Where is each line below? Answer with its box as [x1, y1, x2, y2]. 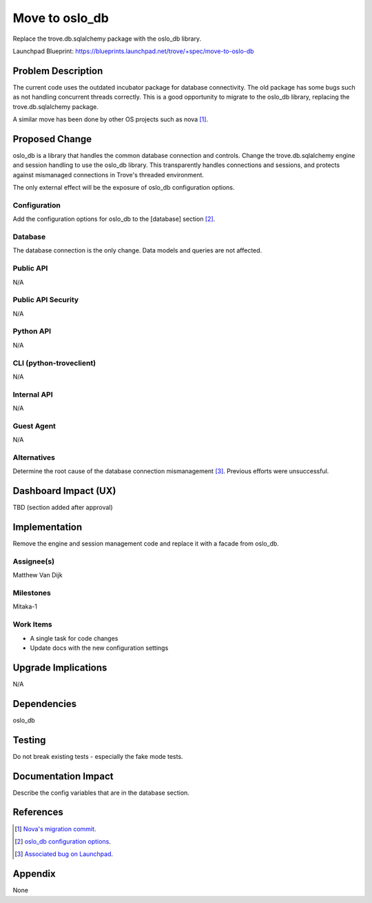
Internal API [12, 390, 53, 399]
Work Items [12, 619, 52, 629]
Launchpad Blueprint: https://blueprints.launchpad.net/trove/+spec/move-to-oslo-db [12, 47, 254, 55]
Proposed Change [12, 133, 92, 145]
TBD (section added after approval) [12, 504, 113, 512]
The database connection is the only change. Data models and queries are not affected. [12, 246, 262, 255]
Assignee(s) [12, 556, 55, 566]
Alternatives [12, 453, 55, 462]
